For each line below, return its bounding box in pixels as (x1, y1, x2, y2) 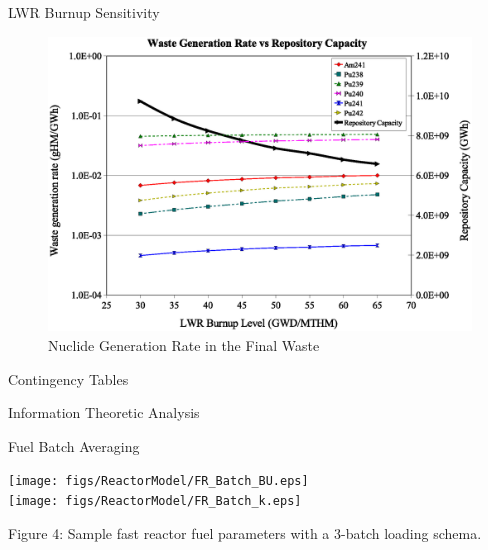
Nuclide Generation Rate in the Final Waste (48, 335, 320, 355)
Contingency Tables (8, 368, 129, 389)
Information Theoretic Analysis (8, 402, 200, 423)
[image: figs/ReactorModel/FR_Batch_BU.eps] (8, 474, 309, 489)
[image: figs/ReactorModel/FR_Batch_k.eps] (8, 494, 302, 509)
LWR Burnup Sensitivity (8, 2, 160, 22)
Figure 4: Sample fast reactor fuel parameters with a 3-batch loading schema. (8, 522, 482, 543)
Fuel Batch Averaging (8, 435, 140, 456)
